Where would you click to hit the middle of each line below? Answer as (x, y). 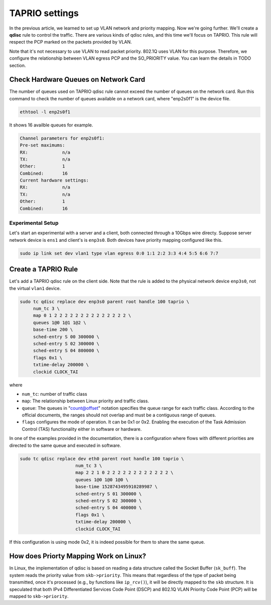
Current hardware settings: (54, 180)
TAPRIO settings (44, 13)
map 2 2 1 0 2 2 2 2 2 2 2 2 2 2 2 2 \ (124, 473)
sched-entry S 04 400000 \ (109, 508)
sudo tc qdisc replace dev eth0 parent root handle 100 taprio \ (102, 459)
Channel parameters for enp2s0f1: (62, 138)
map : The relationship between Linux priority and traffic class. (85, 401)
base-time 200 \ (53, 330)
